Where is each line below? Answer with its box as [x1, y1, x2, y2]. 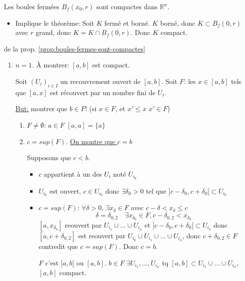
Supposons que [27, 152, 71, 163]
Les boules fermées [4, 1, 59, 11]
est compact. [92, 60, 130, 70]
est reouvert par [78, 230, 126, 240]
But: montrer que [15, 103, 68, 114]
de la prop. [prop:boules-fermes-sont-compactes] [4, 43, 145, 53]
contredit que [38, 241, 78, 251]
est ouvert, [49, 185, 81, 196]
